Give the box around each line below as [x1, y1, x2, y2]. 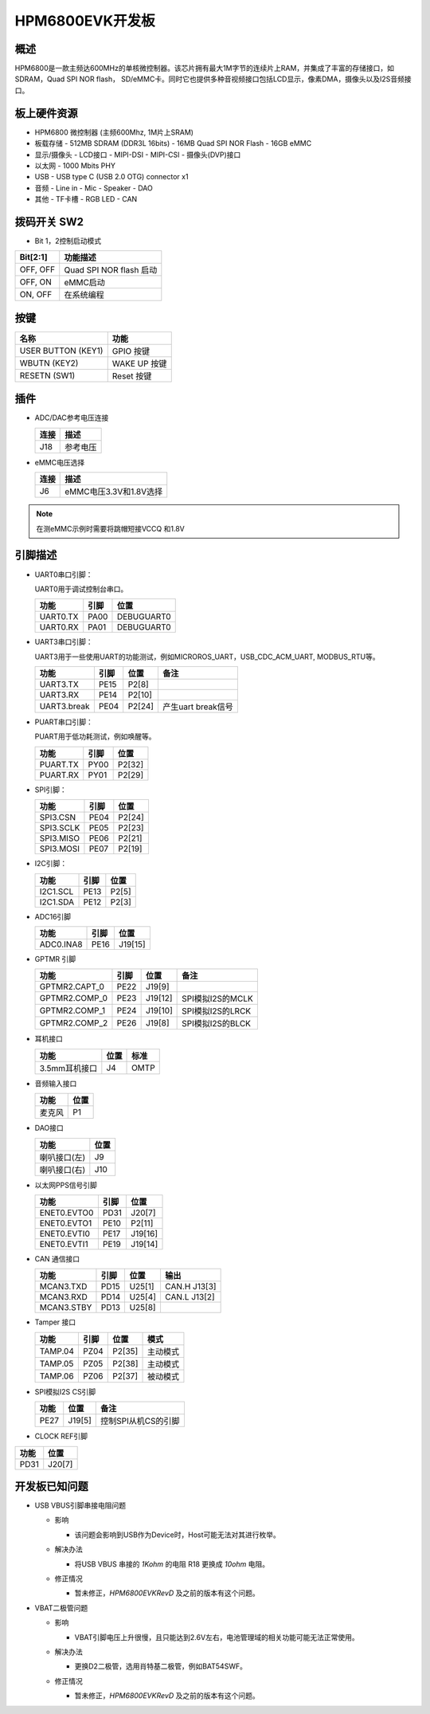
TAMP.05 [39, 1358, 74, 1369]
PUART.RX [39, 769, 80, 780]
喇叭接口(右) [39, 1164, 86, 1175]
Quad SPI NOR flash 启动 [64, 265, 158, 276]
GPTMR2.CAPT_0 [39, 981, 105, 992]
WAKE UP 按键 [111, 358, 167, 369]
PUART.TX [39, 759, 79, 770]
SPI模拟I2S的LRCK [182, 1006, 252, 1017]
